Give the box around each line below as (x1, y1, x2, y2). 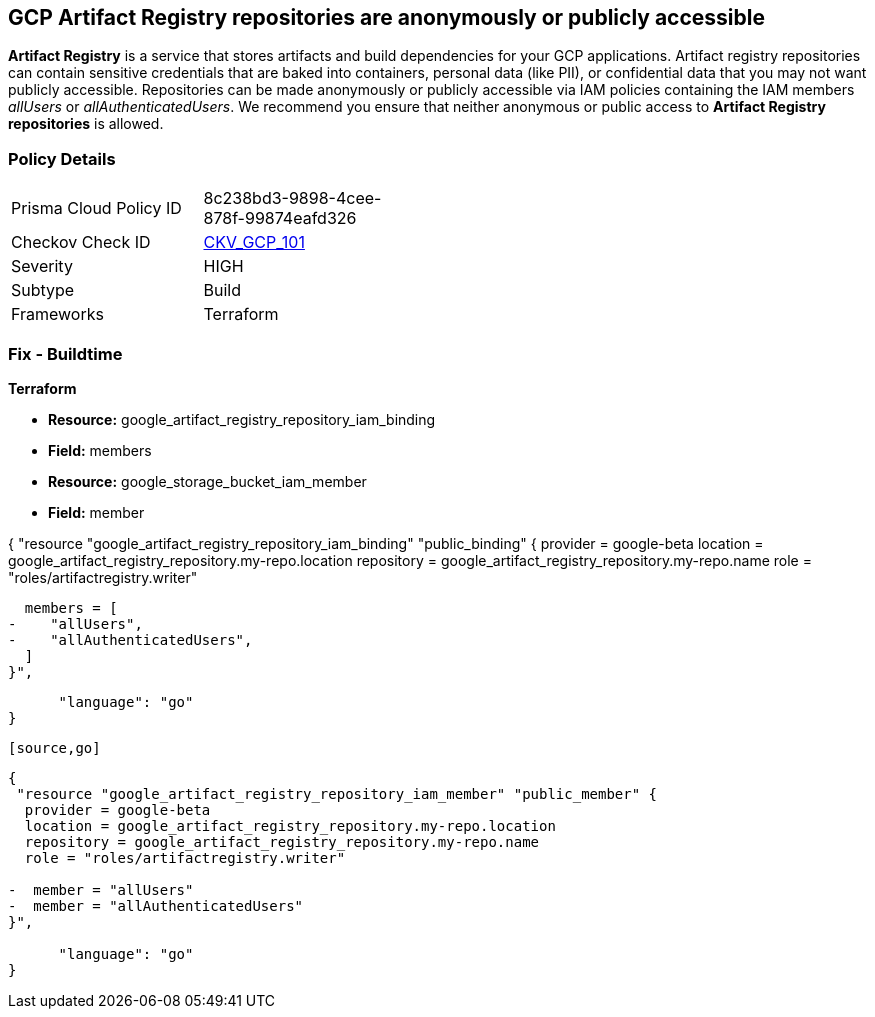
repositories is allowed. (8, 115, 164, 133)
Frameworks (11, 304, 104, 325)
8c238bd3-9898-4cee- (203, 188, 382, 209)
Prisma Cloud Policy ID (11, 198, 182, 219)
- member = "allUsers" (8, 881, 194, 898)
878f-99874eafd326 (203, 208, 357, 229)
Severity (11, 256, 73, 277)
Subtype (11, 280, 75, 301)
